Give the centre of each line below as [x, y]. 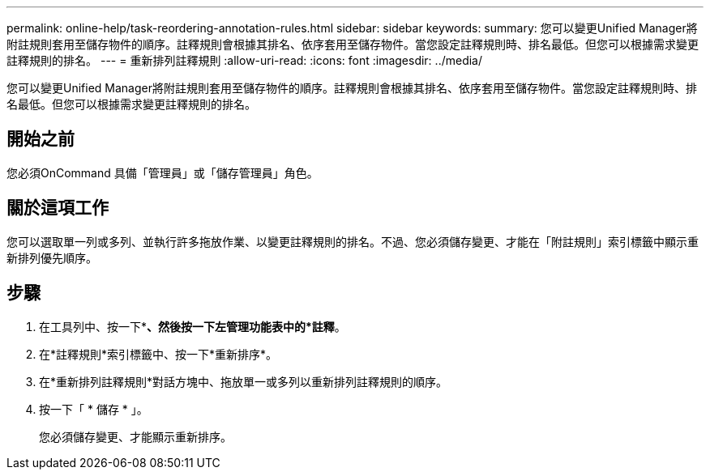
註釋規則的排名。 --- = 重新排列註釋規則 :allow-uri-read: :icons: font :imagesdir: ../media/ [245, 60]
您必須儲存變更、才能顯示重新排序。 [135, 436]
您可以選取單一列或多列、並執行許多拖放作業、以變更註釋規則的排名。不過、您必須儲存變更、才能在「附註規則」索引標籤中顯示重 [353, 241]
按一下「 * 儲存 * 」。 [94, 409]
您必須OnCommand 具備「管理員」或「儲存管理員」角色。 [163, 172]
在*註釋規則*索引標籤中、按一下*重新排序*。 [158, 354]
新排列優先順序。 [52, 257]
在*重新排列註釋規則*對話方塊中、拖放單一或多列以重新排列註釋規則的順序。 [244, 381]
